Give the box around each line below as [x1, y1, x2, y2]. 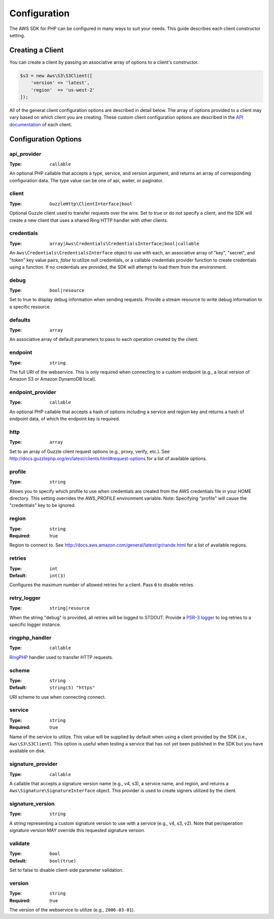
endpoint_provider [9, 389, 56, 396]
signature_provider [9, 761, 58, 768]
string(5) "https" [49, 685, 95, 691]
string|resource [49, 606, 90, 611]
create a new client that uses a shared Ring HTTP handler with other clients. [9, 217, 168, 223]
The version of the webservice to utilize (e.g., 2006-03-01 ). [9, 907, 135, 913]
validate [9, 840, 30, 847]
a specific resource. [9, 303, 51, 310]
